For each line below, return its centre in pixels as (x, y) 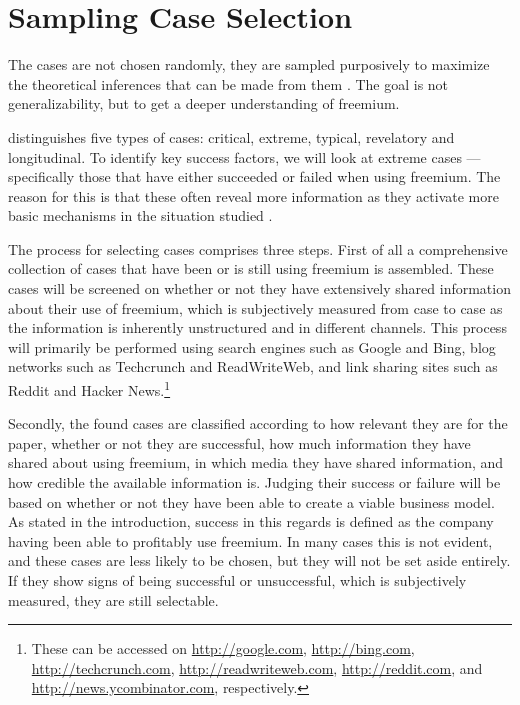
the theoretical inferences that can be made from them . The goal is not (228, 83)
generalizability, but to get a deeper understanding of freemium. (204, 103)
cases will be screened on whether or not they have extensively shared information (259, 288)
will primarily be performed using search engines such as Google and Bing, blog (252, 346)
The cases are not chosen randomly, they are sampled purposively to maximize (249, 64)
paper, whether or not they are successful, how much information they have (239, 442)
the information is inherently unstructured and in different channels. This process (257, 327)
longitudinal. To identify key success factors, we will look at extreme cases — (244, 156)
